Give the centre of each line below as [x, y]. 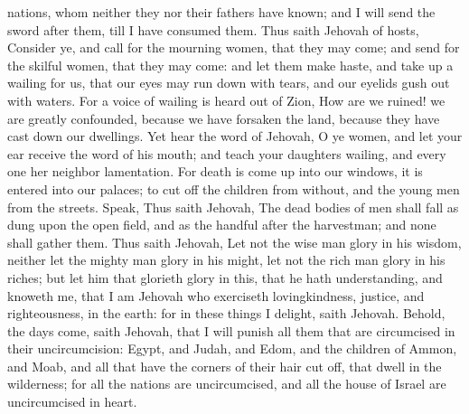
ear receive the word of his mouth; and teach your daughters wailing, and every [227, 153]
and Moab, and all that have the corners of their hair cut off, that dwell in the [225, 366]
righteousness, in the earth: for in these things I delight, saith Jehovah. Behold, [226, 313]
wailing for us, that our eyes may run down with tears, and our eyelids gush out [229, 83]
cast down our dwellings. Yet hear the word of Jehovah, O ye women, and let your [235, 136]
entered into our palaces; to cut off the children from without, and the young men [234, 188]
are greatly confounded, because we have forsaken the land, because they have [224, 118]
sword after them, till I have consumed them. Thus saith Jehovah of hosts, [213, 29]
